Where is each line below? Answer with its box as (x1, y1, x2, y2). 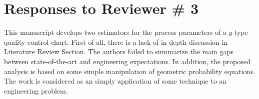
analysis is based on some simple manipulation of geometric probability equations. (4, 66, 255, 76)
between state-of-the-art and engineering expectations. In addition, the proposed (4, 56, 250, 66)
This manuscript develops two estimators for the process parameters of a (4, 27, 226, 37)
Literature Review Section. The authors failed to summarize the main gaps (4, 46, 233, 57)
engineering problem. (4, 85, 68, 96)
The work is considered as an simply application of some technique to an (4, 76, 227, 86)
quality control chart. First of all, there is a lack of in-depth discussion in (4, 36, 228, 47)
